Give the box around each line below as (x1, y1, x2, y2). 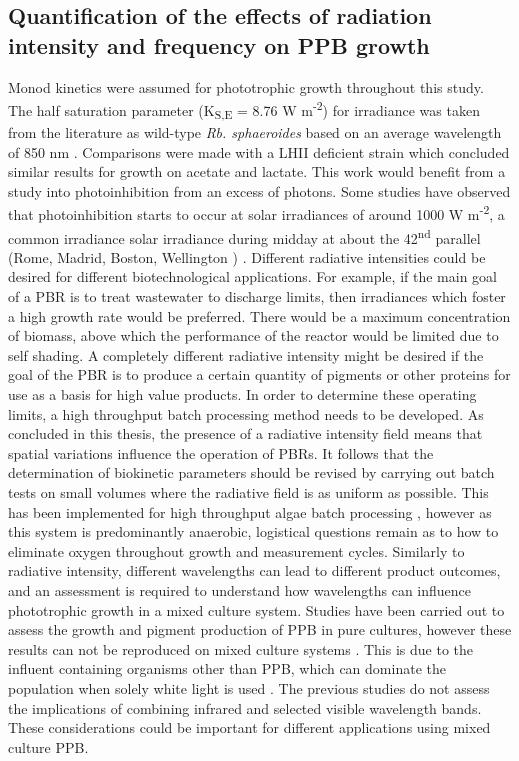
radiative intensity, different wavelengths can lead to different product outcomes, (8, 560, 501, 581)
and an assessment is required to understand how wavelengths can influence (8, 579, 472, 600)
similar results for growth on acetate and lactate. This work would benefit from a (8, 161, 506, 182)
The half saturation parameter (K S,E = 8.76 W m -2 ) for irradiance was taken (8, 97, 480, 123)
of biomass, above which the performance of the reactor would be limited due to (8, 325, 499, 346)
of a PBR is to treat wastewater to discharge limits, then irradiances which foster (8, 286, 506, 307)
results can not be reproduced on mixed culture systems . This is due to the (8, 638, 474, 659)
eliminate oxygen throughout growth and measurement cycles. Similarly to (8, 540, 465, 561)
